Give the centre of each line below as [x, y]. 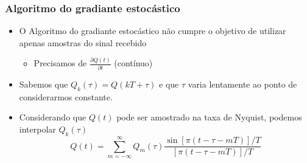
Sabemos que [44, 84]
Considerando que [53, 117]
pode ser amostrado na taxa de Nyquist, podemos [209, 117]
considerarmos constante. [66, 96]
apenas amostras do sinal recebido [83, 42]
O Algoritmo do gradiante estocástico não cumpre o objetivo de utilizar [153, 31]
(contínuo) [133, 63]
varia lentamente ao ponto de [242, 84]
